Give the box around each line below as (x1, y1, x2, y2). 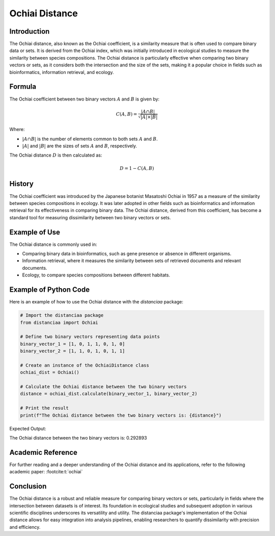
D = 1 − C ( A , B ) (120, 166, 154, 171)
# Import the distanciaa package (20, 313, 104, 318)
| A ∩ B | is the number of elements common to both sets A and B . (22, 136, 158, 142)
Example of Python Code (9, 286, 90, 294)
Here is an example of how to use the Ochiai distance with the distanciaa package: (9, 299, 183, 305)
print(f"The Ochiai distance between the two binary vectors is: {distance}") (20, 412, 222, 418)
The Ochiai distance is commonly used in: (9, 241, 97, 247)
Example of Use (9, 227, 61, 237)
